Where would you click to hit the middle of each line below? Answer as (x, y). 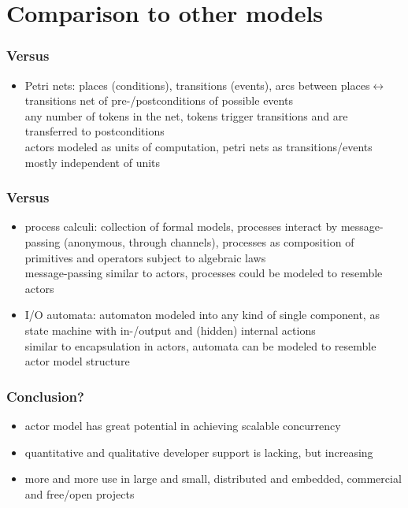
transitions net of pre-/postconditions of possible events (159, 100)
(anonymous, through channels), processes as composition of (209, 241)
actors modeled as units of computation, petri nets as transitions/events (198, 146)
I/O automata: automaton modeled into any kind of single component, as (202, 315)
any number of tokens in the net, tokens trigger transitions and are (186, 115)
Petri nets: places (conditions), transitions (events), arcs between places (197, 85)
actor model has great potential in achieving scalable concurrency (183, 425)
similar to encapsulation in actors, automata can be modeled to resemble (200, 345)
